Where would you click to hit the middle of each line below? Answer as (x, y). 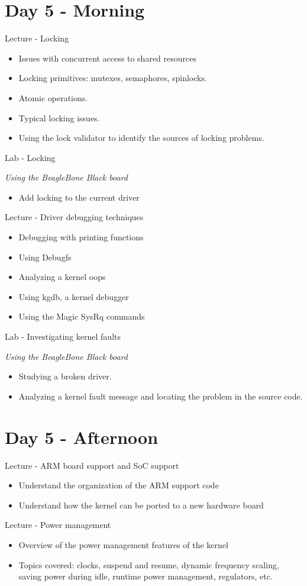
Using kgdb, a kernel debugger (74, 296)
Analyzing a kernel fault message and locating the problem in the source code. (161, 396)
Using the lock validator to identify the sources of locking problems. (141, 138)
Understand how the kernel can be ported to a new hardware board (141, 505)
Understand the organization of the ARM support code (119, 485)
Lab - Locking (30, 157)
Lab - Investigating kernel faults (63, 337)
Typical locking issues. (59, 117)
